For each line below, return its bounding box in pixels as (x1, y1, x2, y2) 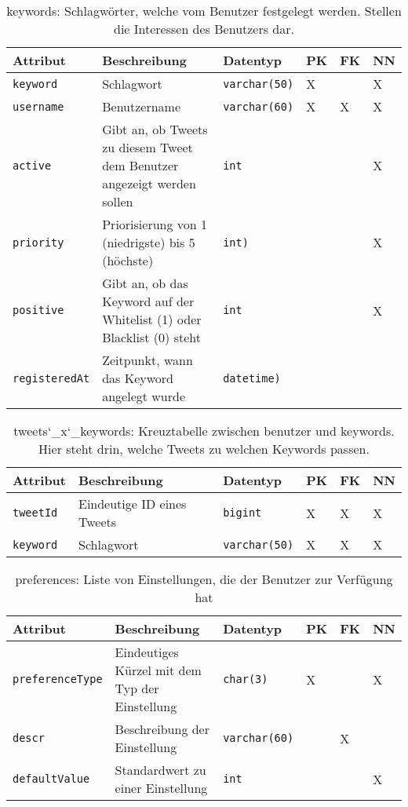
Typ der (115, 679, 159, 697)
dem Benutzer (102, 156, 179, 174)
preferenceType (13, 673, 103, 685)
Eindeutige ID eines (78, 495, 187, 513)
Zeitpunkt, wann (102, 351, 193, 369)
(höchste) (102, 251, 154, 269)
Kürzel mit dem (115, 661, 202, 679)
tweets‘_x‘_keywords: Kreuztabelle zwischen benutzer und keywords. (13, 422, 395, 440)
